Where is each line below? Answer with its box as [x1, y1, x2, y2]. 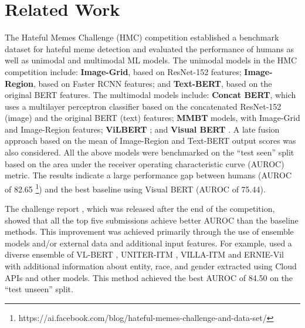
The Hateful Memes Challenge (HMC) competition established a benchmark [5, 31, 279, 43]
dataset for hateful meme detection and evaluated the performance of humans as [5, 42, 294, 55]
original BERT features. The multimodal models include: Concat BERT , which [5, 89, 296, 101]
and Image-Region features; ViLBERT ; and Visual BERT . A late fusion [5, 123, 280, 135]
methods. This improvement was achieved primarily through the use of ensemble [5, 225, 294, 238]
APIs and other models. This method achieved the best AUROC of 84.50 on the [5, 271, 293, 283]
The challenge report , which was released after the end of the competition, [5, 202, 275, 215]
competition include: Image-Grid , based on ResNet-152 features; [5, 65, 242, 77]
